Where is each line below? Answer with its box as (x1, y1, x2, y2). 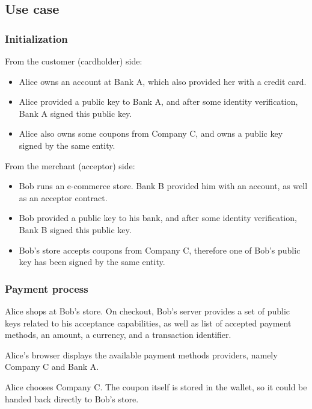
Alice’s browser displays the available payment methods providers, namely (5, 348, 278, 361)
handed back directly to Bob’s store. (5, 392, 139, 405)
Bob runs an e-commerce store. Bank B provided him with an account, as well (19, 180, 308, 192)
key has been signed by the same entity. (19, 255, 165, 268)
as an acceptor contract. (19, 191, 108, 204)
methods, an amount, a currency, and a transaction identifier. (5, 328, 231, 341)
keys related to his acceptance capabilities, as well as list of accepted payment (5, 316, 292, 329)
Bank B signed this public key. (19, 223, 132, 236)
